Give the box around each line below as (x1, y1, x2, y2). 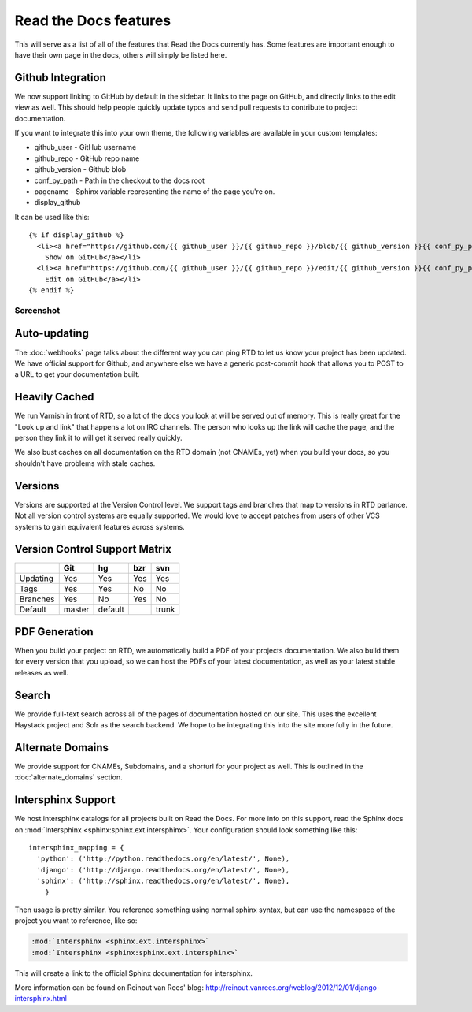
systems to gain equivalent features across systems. (14, 522, 185, 531)
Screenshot (14, 304, 61, 315)
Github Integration (14, 71, 106, 84)
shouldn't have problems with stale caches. (14, 458, 156, 468)
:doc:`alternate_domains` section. (14, 772, 124, 782)
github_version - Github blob (34, 165, 127, 174)
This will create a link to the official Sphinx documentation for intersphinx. (14, 968, 253, 977)
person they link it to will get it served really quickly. (14, 433, 183, 443)
